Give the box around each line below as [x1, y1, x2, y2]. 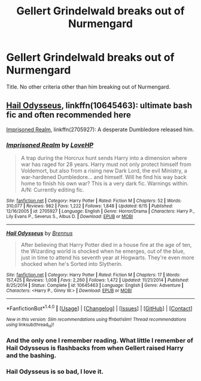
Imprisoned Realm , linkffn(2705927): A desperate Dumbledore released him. [6, 126, 194, 133]
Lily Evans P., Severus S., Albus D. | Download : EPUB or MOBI [6, 214, 133, 220]
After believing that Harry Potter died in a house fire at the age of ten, [20, 241, 192, 249]
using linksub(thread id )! [6, 322, 54, 329]
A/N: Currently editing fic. [20, 186, 85, 193]
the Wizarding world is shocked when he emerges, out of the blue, [20, 247, 185, 255]
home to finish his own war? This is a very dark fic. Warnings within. [20, 180, 189, 187]
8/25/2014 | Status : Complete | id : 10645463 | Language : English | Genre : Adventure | [6, 283, 184, 289]
